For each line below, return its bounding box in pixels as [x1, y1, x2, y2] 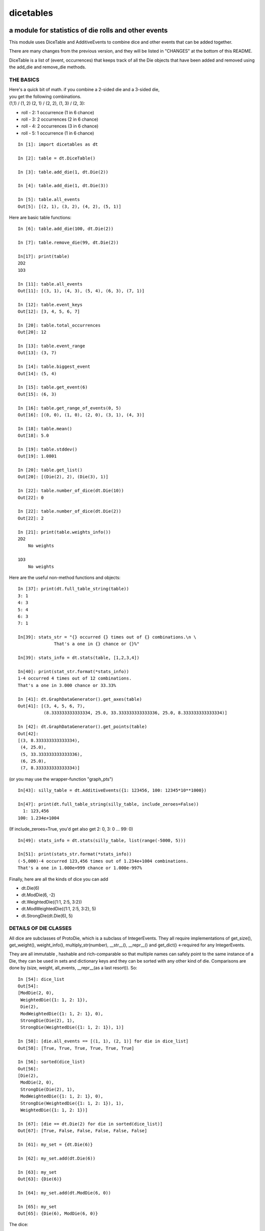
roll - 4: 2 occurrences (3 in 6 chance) [21, 123, 99, 129]
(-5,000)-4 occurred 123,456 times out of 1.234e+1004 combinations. [18, 858, 189, 864]
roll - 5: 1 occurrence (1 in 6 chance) [21, 130, 94, 136]
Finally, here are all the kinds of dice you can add [9, 876, 108, 882]
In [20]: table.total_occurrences [18, 323, 101, 328]
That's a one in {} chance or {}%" [54, 641, 140, 647]
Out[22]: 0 [18, 495, 44, 500]
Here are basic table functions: [9, 215, 72, 221]
